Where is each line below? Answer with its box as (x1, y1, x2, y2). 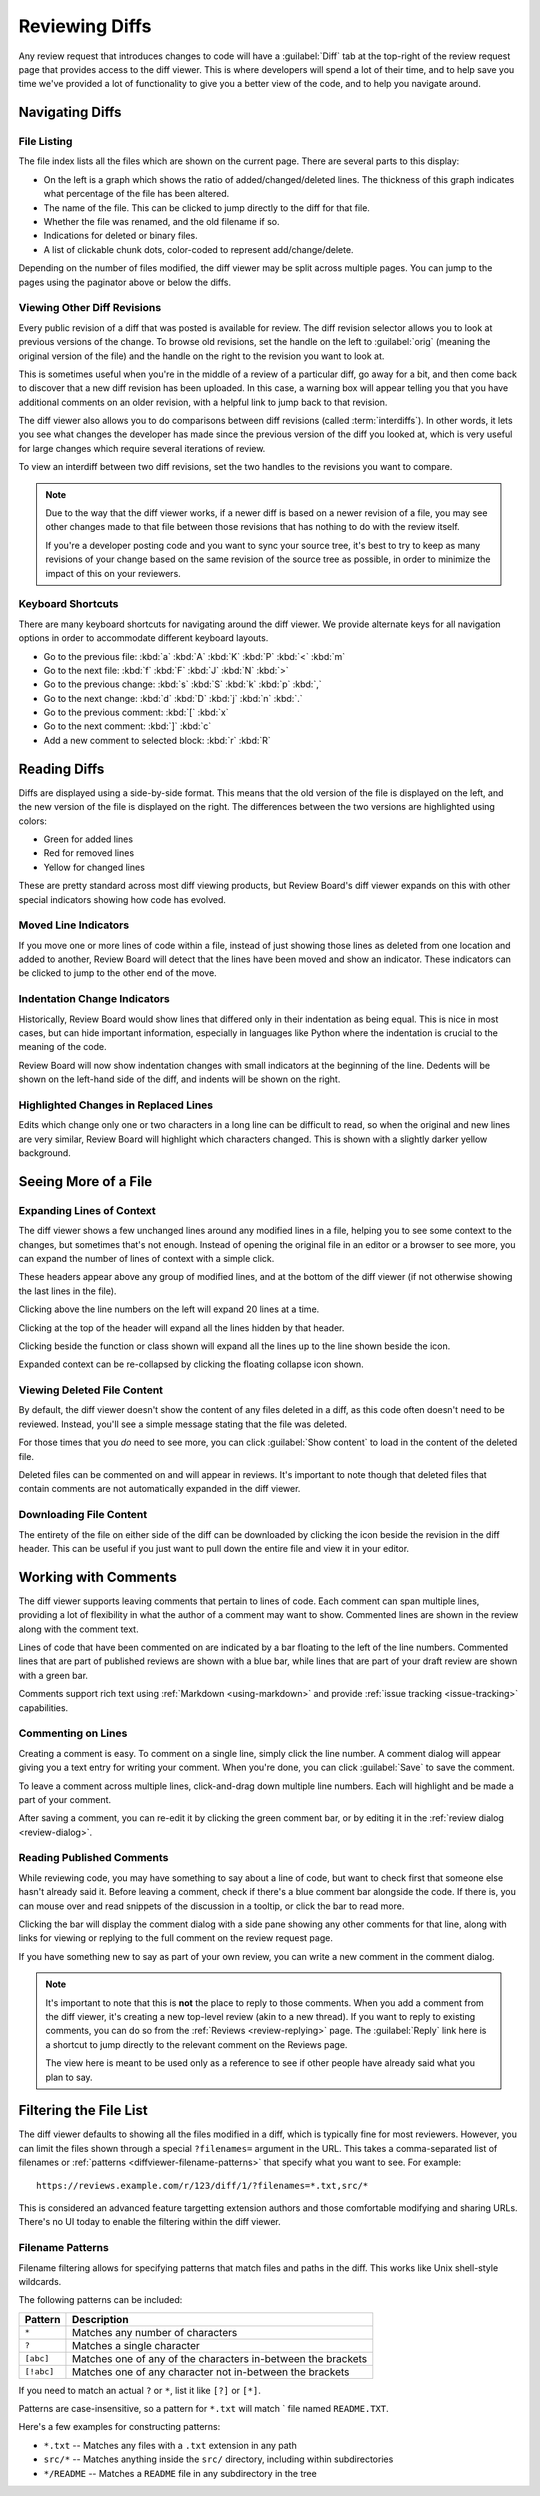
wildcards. (18, 2275, 62, 2287)
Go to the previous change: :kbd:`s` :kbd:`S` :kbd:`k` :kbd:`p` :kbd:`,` (43, 678, 322, 690)
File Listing (18, 135, 73, 149)
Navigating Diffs (18, 104, 122, 121)
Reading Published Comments (18, 1851, 169, 1865)
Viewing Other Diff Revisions (18, 301, 162, 315)
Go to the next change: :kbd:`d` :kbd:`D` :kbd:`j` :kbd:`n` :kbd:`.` (43, 692, 303, 704)
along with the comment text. (18, 1623, 139, 1635)
